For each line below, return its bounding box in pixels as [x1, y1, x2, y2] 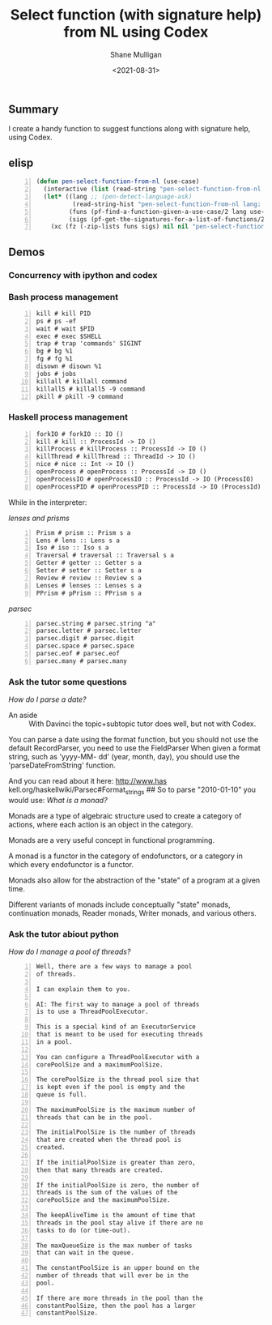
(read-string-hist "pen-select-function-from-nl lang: [72, 200, 261, 208]
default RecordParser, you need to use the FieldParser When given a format [8, 743, 261, 753]
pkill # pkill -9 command [36, 392, 124, 400]
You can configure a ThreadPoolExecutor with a [36, 1053, 200, 1061]
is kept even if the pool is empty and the [36, 1084, 185, 1092]
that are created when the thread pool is [36, 1136, 182, 1144]
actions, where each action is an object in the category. [8, 819, 193, 829]
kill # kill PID [36, 310, 91, 318]
